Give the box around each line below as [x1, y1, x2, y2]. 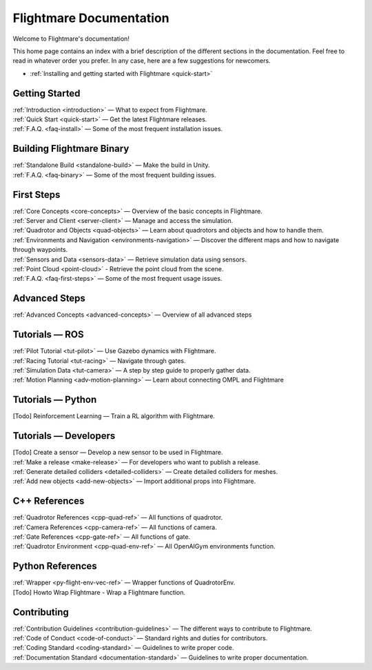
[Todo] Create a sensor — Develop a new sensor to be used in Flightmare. [12, 449, 223, 457]
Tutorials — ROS [12, 328, 84, 341]
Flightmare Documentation [12, 10, 169, 26]
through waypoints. [12, 246, 68, 254]
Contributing [12, 606, 69, 618]
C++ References [12, 495, 85, 507]
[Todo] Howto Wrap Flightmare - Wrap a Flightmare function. [12, 588, 186, 596]
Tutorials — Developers [12, 430, 116, 442]
